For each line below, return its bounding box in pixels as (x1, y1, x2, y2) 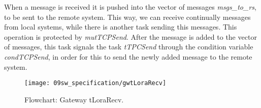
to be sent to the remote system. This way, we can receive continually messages (4, 11, 251, 22)
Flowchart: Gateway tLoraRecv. (24, 94, 124, 104)
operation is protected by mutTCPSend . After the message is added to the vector (4, 31, 257, 42)
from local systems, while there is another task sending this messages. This (4, 21, 237, 32)
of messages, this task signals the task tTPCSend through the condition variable (4, 41, 253, 52)
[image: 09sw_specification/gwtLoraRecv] (24, 79, 167, 87)
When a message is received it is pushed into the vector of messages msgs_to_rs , (4, 2, 256, 12)
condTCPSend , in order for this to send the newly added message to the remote (4, 51, 252, 62)
